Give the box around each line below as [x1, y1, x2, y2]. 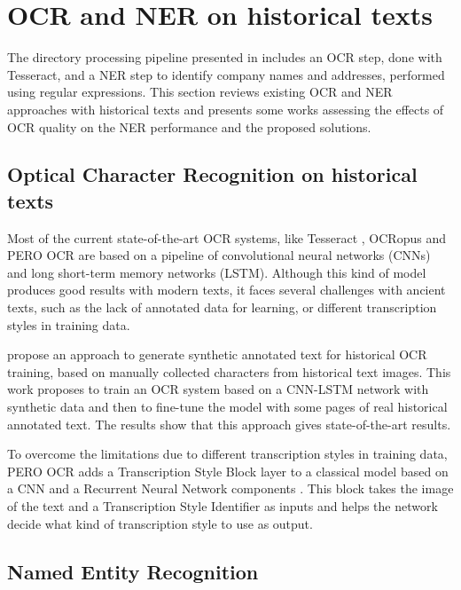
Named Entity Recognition [7, 557, 259, 585]
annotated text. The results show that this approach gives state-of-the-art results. [7, 414, 451, 433]
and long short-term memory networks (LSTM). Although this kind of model [7, 263, 426, 281]
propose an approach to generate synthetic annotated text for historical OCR [7, 345, 427, 364]
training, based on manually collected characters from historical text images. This [7, 362, 451, 381]
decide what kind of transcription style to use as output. [7, 514, 313, 532]
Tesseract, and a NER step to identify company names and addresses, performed [7, 65, 445, 83]
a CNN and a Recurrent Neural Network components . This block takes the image [7, 479, 454, 498]
